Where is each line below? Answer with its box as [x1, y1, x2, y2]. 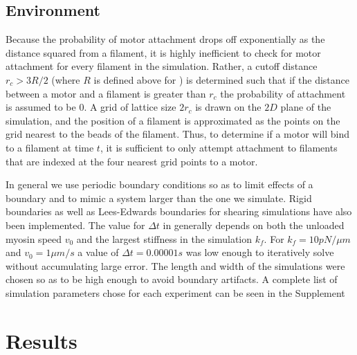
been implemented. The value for [6, 217, 145, 232]
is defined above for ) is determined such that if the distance [93, 72, 349, 87]
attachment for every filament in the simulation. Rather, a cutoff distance [6, 59, 318, 73]
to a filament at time [6, 140, 94, 154]
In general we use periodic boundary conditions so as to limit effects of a [6, 177, 313, 192]
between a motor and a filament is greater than [6, 86, 206, 100]
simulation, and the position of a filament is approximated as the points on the [6, 113, 340, 127]
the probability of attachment [220, 86, 346, 100]
